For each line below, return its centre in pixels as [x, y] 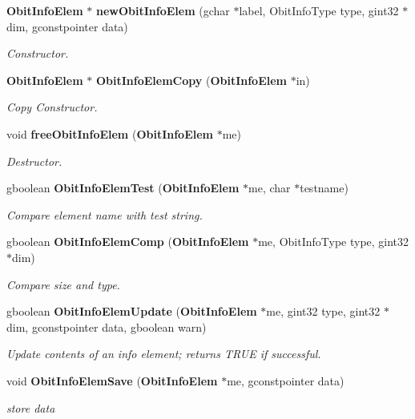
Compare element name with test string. [105, 214]
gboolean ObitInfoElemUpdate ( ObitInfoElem [132, 311]
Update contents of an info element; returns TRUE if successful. [164, 354]
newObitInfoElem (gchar [163, 10]
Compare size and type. [63, 284]
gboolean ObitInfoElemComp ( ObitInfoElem [128, 242]
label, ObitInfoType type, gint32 [319, 10]
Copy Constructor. [52, 107]
